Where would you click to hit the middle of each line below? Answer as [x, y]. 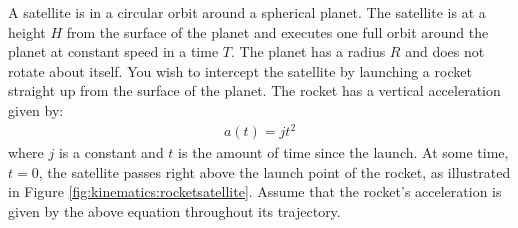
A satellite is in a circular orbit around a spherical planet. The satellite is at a [247, 12]
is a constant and [111, 152]
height [27, 31]
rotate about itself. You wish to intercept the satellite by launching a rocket [240, 70]
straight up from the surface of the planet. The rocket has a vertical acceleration [254, 90]
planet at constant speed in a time [113, 51]
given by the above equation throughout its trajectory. [174, 210]
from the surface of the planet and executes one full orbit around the [277, 31]
